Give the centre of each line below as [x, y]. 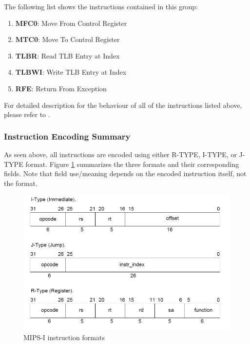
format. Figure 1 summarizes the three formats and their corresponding [132, 164]
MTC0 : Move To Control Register [67, 39]
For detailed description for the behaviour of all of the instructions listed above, [123, 105]
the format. [21, 183]
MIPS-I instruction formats [64, 337]
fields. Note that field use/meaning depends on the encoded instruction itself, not [125, 173]
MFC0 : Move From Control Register [71, 23]
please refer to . [27, 114]
